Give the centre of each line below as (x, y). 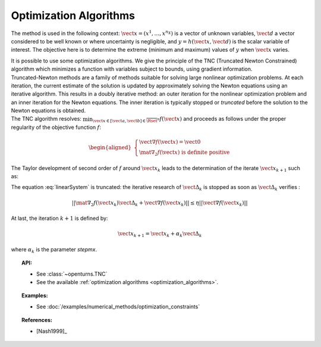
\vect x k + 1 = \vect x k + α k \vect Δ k (160, 235)
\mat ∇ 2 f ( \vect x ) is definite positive (184, 153)
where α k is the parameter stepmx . (54, 250)
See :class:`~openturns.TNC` (72, 274)
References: (37, 320)
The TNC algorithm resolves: (46, 119)
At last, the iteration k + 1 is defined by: (59, 218)
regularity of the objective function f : (56, 127)
